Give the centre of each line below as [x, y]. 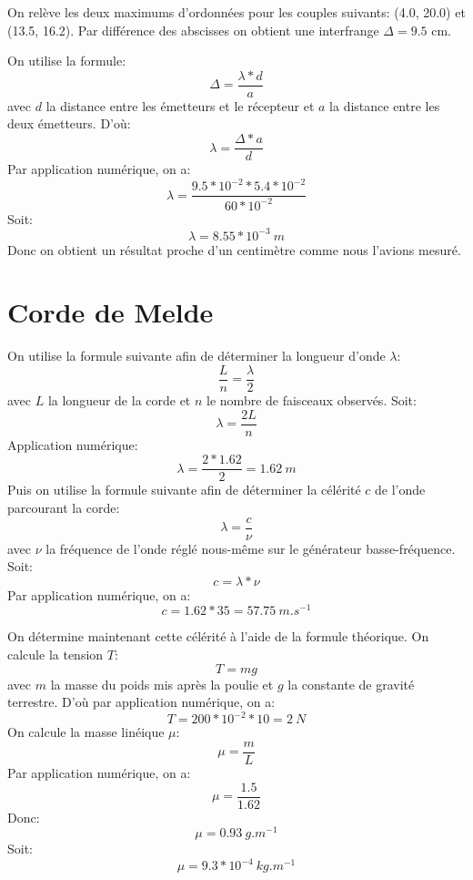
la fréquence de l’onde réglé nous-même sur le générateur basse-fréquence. [251, 548]
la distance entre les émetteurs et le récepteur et [180, 105]
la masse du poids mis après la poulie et [162, 684]
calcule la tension [55, 655]
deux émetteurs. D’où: [69, 123]
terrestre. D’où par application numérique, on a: [141, 702]
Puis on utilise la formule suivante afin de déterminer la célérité [184, 490]
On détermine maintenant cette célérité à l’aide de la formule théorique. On [218, 636]
